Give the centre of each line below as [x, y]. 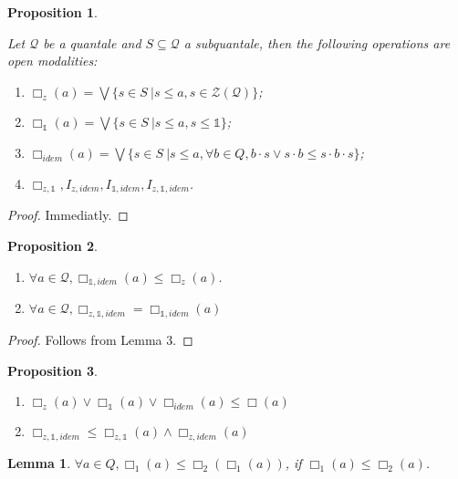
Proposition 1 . [52, 12]
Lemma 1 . [39, 463]
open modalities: [52, 61]
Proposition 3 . [52, 370]
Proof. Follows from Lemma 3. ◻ [100, 340]
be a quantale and [92, 42]
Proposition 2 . [52, 245]
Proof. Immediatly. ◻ [68, 215]
